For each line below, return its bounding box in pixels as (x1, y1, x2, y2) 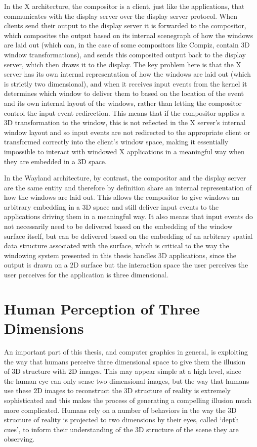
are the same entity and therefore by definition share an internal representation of (4, 182, 252, 192)
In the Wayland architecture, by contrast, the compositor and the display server (4, 173, 246, 183)
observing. (4, 434, 35, 444)
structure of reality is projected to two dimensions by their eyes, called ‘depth (4, 414, 239, 425)
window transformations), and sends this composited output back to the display (4, 49, 246, 59)
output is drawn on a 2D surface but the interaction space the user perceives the (4, 260, 248, 270)
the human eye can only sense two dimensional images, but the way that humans (4, 375, 249, 386)
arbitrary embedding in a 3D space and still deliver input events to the (4, 201, 219, 212)
